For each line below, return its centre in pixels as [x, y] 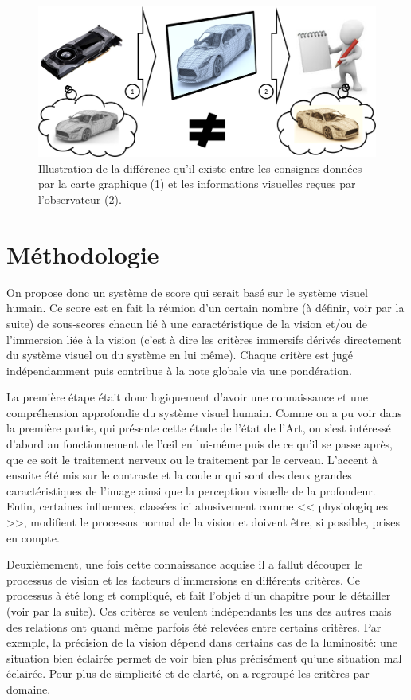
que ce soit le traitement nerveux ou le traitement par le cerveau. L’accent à [192, 459]
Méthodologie [83, 254]
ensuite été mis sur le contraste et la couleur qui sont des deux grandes [179, 475]
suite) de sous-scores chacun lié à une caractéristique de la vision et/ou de [187, 323]
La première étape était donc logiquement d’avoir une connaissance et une [187, 397]
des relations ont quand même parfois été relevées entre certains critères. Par [194, 626]
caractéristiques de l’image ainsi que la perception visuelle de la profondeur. [191, 490]
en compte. [33, 537]
